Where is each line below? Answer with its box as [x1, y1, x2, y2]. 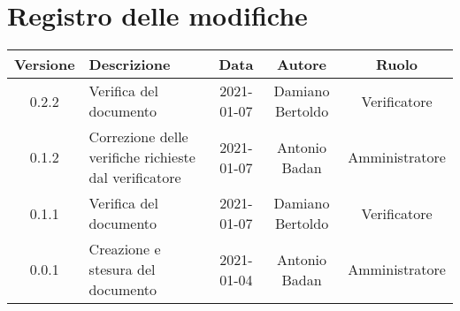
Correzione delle [88, 126, 188, 148]
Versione [14, 54, 75, 75]
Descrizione [88, 54, 171, 75]
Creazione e [88, 239, 161, 260]
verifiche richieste [88, 147, 195, 168]
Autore [277, 54, 326, 75]
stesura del [88, 259, 156, 280]
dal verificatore [88, 167, 181, 188]
